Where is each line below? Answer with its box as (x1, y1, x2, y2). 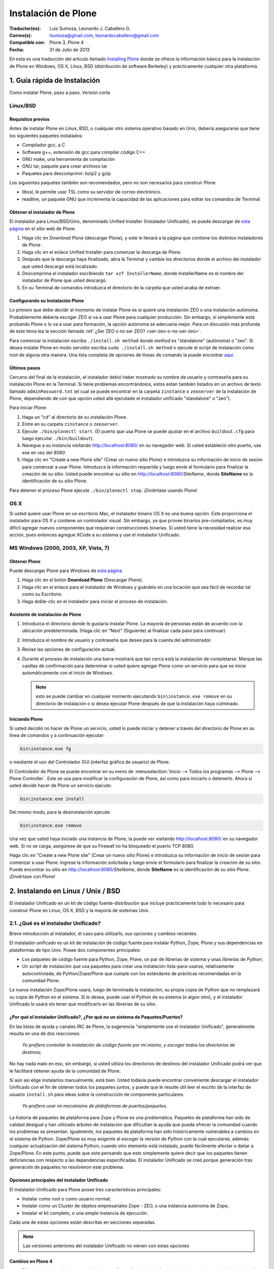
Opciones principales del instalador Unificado (9, 1177, 109, 1183)
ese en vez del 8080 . (22, 449, 66, 455)
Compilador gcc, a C (22, 142, 65, 148)
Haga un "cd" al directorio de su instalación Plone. (22, 414, 128, 420)
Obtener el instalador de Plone (9, 209, 75, 215)
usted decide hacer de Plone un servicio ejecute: (9, 782, 112, 789)
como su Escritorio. (22, 591, 63, 597)
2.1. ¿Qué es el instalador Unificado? (9, 920, 101, 927)
